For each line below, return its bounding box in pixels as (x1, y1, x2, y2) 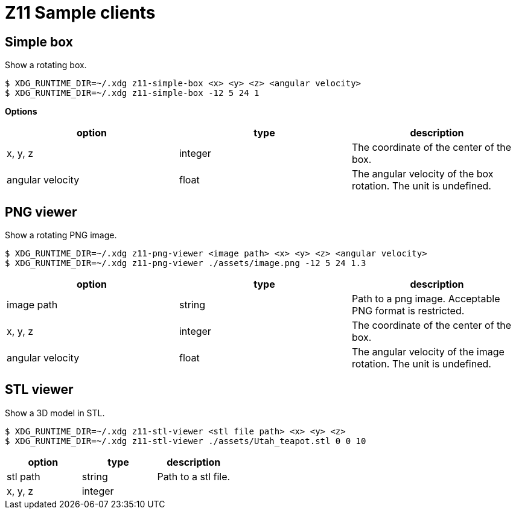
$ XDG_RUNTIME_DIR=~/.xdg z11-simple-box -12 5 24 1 (5, 88, 260, 98)
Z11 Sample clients (5, 2, 156, 23)
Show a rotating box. (5, 60, 87, 71)
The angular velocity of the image (351, 346, 505, 358)
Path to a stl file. (157, 470, 231, 483)
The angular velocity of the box (351, 168, 494, 180)
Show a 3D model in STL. (5, 407, 105, 418)
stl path (7, 470, 40, 483)
